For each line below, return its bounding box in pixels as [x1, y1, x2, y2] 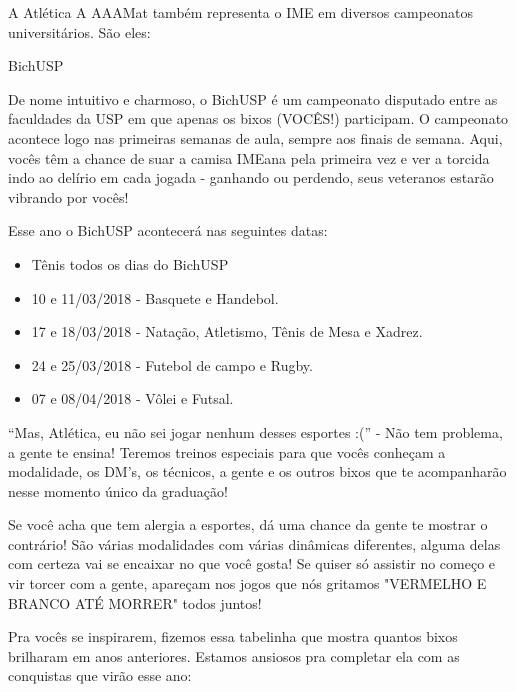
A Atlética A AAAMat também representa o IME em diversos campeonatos [8, 2, 473, 22]
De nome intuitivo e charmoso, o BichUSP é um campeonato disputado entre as [8, 88, 498, 109]
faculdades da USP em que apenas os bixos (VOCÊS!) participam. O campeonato [8, 108, 509, 129]
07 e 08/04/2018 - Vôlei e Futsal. [31, 388, 234, 409]
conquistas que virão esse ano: [8, 665, 192, 686]
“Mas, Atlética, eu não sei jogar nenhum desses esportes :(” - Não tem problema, [8, 421, 503, 442]
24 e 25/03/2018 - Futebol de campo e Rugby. [31, 354, 313, 375]
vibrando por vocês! [8, 186, 129, 207]
